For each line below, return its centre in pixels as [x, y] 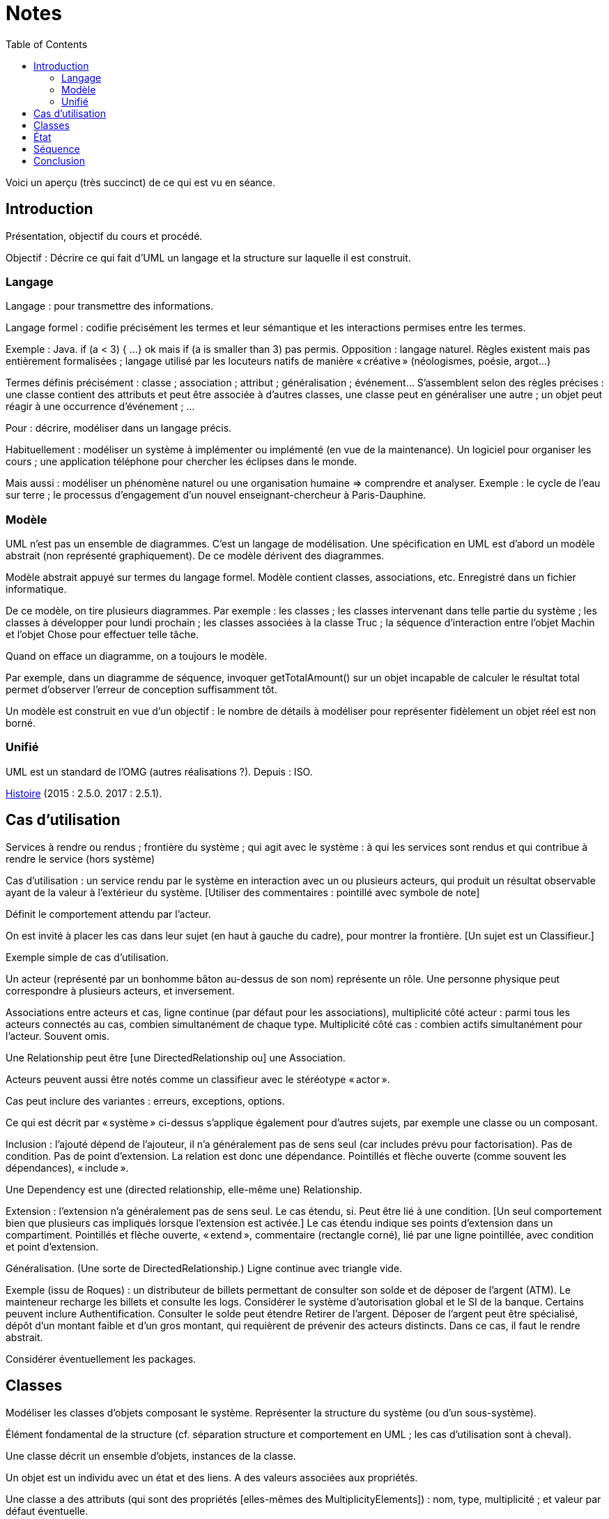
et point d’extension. [52, 1246]
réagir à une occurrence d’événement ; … [100, 407]
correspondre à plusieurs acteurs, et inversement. [120, 990]
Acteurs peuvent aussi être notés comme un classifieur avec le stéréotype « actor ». [198, 1079]
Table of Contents [47, 44]
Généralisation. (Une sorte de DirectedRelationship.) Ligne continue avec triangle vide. [204, 1268]
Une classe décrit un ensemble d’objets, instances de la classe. [151, 1456]
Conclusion [60, 160]
